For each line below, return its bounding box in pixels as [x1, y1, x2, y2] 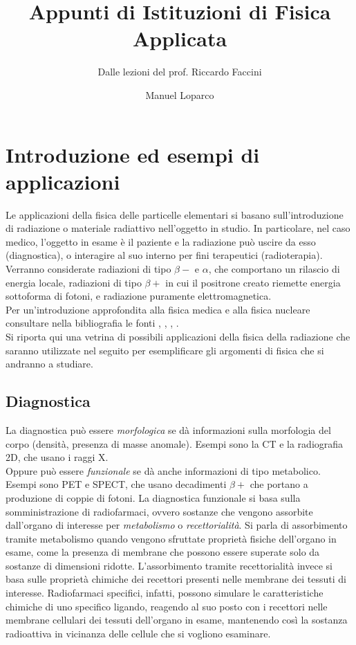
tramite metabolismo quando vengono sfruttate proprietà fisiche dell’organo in [6, 531, 337, 545]
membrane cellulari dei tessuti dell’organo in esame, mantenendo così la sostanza [6, 612, 348, 627]
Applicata [132, 24, 227, 53]
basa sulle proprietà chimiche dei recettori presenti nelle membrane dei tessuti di [6, 572, 346, 586]
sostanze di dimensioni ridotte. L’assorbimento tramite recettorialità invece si [6, 558, 332, 572]
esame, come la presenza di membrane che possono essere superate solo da [6, 545, 320, 559]
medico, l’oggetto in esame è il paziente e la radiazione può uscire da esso [6, 234, 316, 248]
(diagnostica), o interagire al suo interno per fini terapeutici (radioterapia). [6, 248, 323, 262]
